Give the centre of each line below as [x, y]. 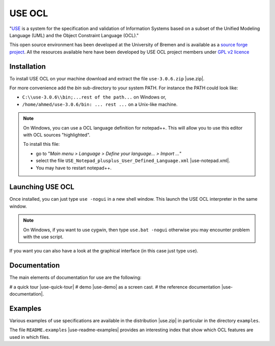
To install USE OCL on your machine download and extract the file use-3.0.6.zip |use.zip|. [107, 78]
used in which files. [30, 337]
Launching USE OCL [42, 187]
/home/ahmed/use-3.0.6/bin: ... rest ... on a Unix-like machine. [100, 104]
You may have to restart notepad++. [74, 168]
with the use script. [43, 237]
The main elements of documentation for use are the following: [75, 277]
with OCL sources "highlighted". [57, 135]
